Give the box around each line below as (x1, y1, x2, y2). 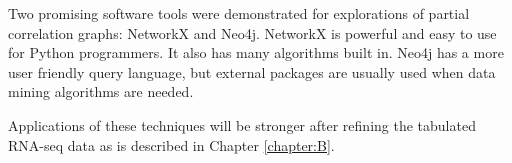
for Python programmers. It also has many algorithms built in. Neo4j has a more (8, 42, 504, 63)
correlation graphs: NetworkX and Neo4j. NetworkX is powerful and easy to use (8, 22, 497, 43)
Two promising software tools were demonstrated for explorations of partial (8, 3, 470, 23)
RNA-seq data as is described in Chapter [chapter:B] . (8, 134, 335, 155)
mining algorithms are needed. (8, 81, 194, 102)
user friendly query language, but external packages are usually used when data (8, 61, 496, 82)
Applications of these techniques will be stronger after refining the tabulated (8, 114, 476, 135)
